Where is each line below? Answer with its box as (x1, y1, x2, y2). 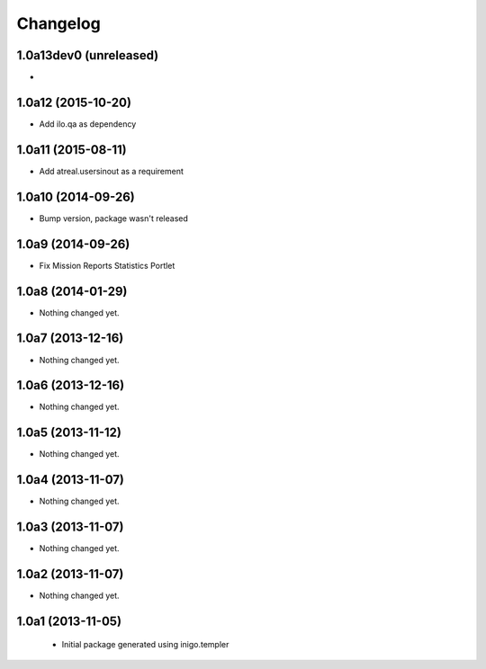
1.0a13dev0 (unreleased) (16, 48, 159, 63)
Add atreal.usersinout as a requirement (39, 165, 184, 176)
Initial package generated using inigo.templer (61, 639, 229, 650)
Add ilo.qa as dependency (39, 118, 137, 129)
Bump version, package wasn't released (39, 212, 189, 224)
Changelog (16, 13, 101, 33)
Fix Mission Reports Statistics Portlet (39, 260, 175, 271)
